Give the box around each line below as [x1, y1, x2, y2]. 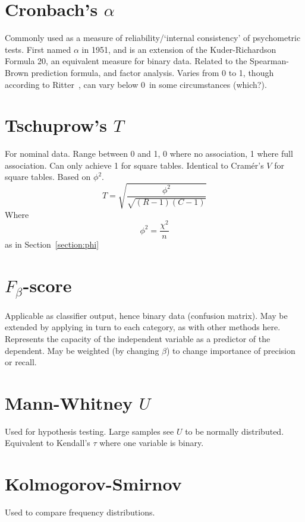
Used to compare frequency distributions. [5, 506, 155, 518]
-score [23, 273, 72, 298]
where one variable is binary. [99, 436, 204, 449]
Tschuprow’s [5, 113, 108, 137]
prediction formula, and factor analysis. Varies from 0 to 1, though [31, 66, 274, 78]
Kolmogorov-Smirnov [5, 472, 182, 496]
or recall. [5, 356, 37, 368]
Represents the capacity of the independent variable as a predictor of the [5, 332, 271, 344]
